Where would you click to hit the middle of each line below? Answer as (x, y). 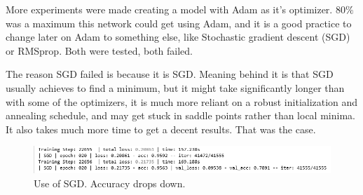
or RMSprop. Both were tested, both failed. (99, 50)
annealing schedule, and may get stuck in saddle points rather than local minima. (180, 115)
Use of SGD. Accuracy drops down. (110, 183)
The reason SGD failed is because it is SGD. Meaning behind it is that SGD (170, 74)
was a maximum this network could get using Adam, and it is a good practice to (179, 23)
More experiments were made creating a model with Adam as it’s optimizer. (169, 9)
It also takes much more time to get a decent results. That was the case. (161, 129)
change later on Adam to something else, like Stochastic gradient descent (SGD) (178, 37)
